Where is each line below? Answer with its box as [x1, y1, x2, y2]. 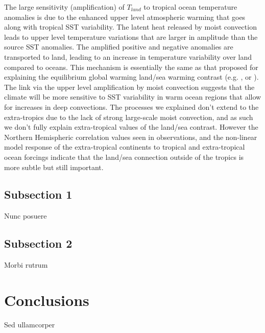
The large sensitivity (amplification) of [4, 2, 125, 12]
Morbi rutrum [4, 259, 48, 270]
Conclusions [4, 289, 89, 310]
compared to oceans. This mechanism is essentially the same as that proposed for [4, 61, 258, 72]
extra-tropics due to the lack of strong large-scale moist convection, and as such [4, 111, 253, 122]
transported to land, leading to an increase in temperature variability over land [4, 51, 252, 62]
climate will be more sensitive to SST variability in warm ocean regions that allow [4, 91, 261, 102]
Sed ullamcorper [4, 319, 55, 329]
